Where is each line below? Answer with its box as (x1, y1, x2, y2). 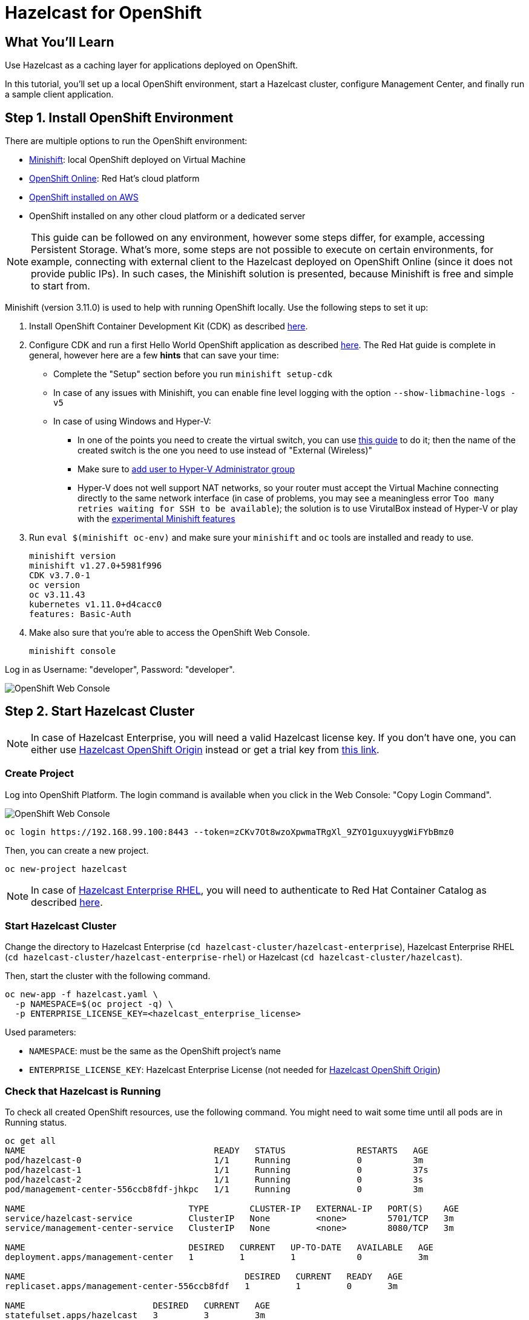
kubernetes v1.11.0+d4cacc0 (29, 599, 162, 610)
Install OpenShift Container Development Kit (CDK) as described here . (29, 321, 308, 332)
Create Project (5, 767, 74, 780)
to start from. (31, 280, 90, 292)
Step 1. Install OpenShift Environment (5, 110, 234, 125)
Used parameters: (5, 1027, 76, 1038)
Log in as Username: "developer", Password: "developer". (5, 664, 235, 675)
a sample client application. (5, 89, 114, 100)
